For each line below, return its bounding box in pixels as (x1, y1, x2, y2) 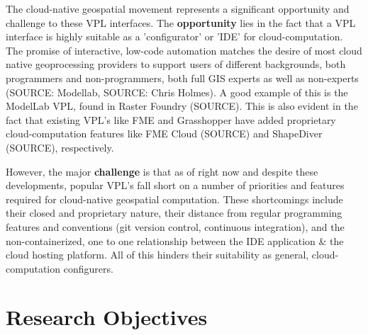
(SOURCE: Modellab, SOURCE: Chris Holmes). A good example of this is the (6, 84, 348, 99)
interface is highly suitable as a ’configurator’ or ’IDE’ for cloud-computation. (6, 29, 343, 44)
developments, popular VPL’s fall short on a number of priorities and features (6, 178, 345, 193)
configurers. (63, 261, 113, 276)
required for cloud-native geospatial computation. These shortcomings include (6, 191, 343, 206)
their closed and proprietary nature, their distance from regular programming (6, 205, 342, 220)
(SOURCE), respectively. (6, 140, 114, 154)
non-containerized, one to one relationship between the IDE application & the (6, 233, 344, 248)
